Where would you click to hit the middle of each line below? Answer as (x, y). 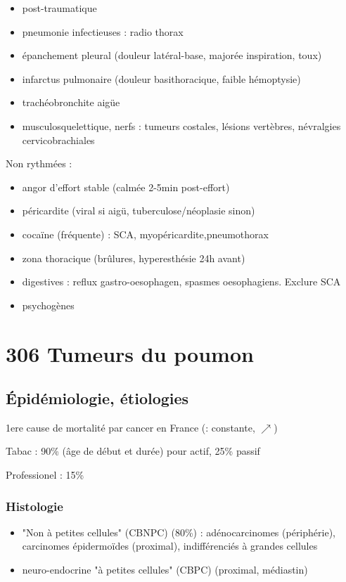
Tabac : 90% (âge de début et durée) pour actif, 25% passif (133, 451)
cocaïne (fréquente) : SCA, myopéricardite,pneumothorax (145, 234)
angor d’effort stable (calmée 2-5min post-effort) (126, 187)
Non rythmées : (39, 163)
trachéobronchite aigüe (71, 102)
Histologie (34, 506)
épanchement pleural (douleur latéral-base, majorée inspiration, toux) (172, 55)
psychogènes (48, 305)
